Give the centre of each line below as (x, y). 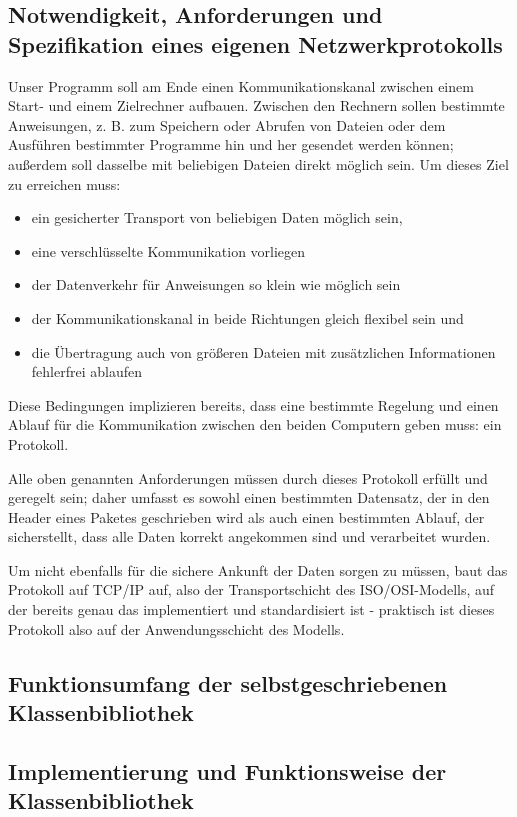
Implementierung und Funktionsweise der (227, 770)
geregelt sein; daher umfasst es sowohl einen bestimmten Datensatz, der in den (249, 497)
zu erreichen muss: (64, 183)
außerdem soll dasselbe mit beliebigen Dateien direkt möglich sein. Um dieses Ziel (258, 163)
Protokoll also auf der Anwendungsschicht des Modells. (176, 628)
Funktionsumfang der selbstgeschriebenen (228, 682)
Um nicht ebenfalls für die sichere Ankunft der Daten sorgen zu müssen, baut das (258, 569)
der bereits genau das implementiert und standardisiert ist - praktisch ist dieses (251, 609)
